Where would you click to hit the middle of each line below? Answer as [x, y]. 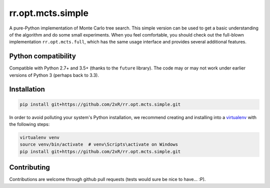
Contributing [29, 167]
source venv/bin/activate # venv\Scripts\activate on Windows [99, 144]
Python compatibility [42, 56]
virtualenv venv [40, 137]
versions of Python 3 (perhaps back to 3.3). [54, 75]
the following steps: [29, 124]
